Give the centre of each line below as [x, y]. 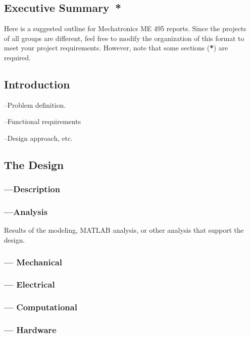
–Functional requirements [43, 121]
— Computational [41, 307]
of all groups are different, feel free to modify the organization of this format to [124, 38]
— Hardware [30, 330]
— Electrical [29, 284]
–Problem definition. [35, 105]
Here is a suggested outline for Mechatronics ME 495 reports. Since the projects [125, 28]
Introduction [37, 84]
